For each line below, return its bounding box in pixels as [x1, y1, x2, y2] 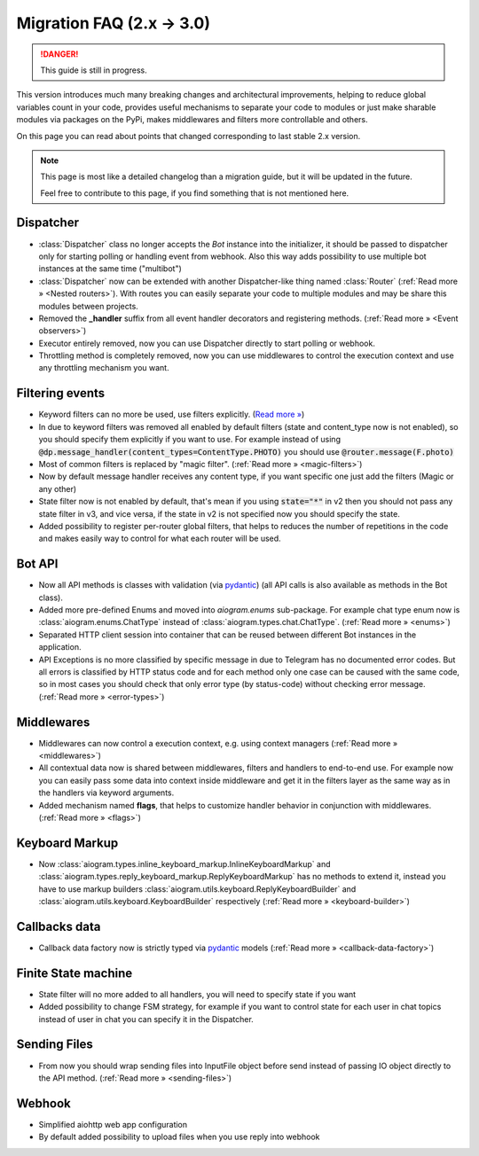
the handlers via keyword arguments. [38, 787, 175, 798]
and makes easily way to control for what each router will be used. [38, 533, 281, 544]
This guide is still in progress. [40, 65, 147, 75]
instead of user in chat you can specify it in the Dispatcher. [38, 1013, 255, 1024]
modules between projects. [38, 301, 139, 311]
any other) [38, 483, 77, 494]
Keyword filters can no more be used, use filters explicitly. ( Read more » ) [38, 409, 305, 420]
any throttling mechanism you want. [38, 363, 169, 373]
